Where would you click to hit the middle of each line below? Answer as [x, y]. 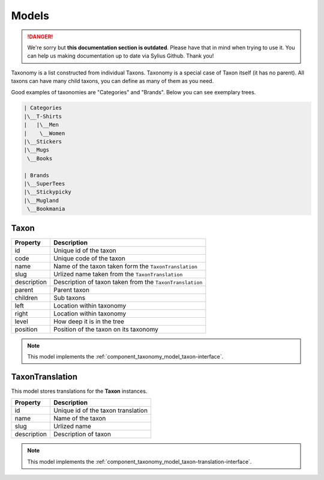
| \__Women [44, 133]
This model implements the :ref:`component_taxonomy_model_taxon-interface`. [125, 357]
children [26, 297]
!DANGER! [40, 37]
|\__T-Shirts [43, 116]
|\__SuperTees [44, 184]
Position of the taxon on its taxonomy [106, 329]
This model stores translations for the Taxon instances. [79, 391]
